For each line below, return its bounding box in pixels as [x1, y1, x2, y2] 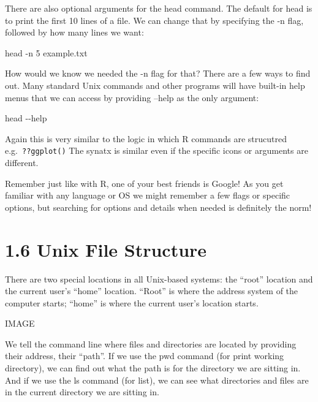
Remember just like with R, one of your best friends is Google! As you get [5, 176, 284, 189]
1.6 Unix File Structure [5, 237, 207, 262]
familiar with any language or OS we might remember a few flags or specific [5, 189, 290, 202]
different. [5, 156, 39, 169]
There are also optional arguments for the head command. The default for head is [5, 2, 312, 14]
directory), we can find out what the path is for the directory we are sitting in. [5, 362, 301, 374]
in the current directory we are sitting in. [5, 385, 159, 398]
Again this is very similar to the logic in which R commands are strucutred [5, 132, 287, 145]
